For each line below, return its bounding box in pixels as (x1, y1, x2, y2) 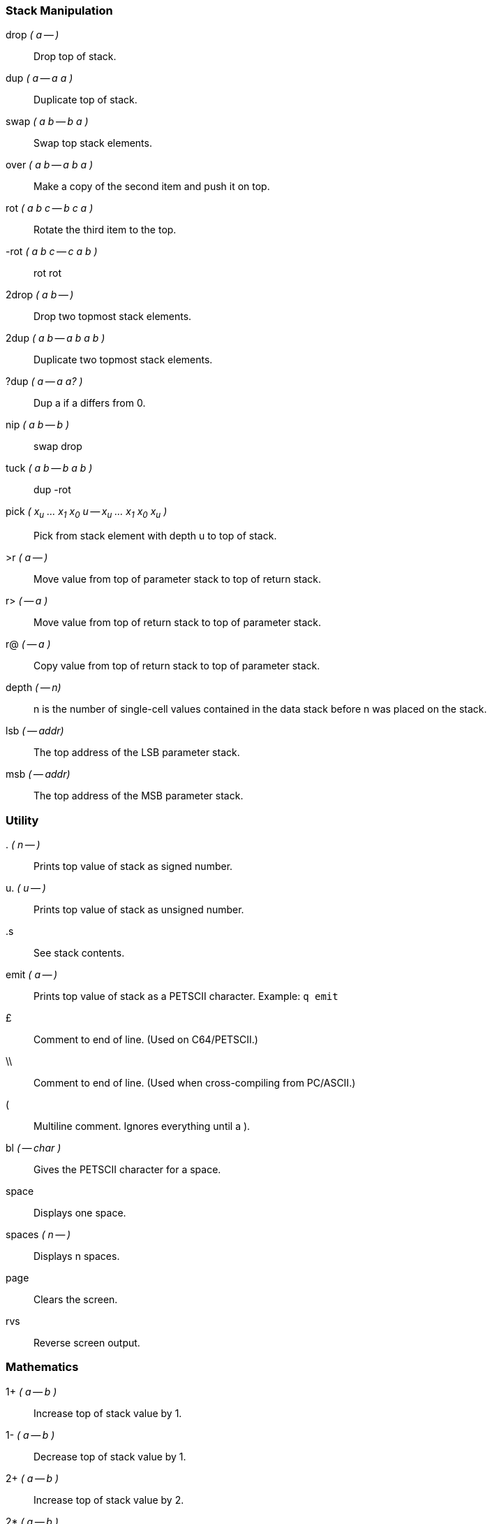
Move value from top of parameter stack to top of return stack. (33, 573, 322, 586)
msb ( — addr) (6, 768, 70, 781)
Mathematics (6, 1360, 79, 1374)
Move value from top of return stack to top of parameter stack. (33, 616, 322, 629)
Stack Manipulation (6, 3, 113, 17)
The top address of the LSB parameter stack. (33, 746, 240, 759)
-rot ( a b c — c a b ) (6, 245, 98, 258)
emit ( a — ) (6, 968, 58, 980)
